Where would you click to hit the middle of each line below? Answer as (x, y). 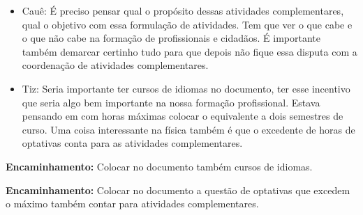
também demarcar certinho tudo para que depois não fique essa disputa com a (190, 51)
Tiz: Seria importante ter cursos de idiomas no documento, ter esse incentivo (186, 88)
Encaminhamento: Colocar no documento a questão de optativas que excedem (178, 190)
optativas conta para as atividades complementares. (132, 143)
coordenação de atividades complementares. (115, 65)
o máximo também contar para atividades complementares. (132, 204)
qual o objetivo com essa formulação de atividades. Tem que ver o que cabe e (187, 24)
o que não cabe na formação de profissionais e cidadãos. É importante (171, 38)
